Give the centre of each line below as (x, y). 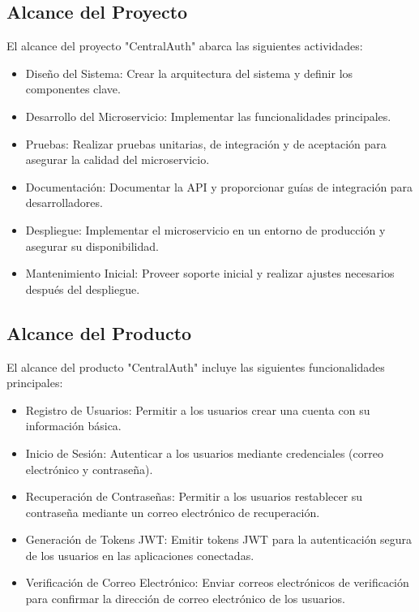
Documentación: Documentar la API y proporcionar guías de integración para (219, 186)
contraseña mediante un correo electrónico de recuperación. (173, 512)
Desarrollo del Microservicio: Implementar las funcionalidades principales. (208, 116)
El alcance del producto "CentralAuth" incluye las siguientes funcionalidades (196, 366)
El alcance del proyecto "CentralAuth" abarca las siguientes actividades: (185, 46)
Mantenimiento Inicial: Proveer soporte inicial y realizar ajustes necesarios (210, 273)
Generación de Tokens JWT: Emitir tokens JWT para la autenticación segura (219, 539)
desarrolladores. (64, 203)
